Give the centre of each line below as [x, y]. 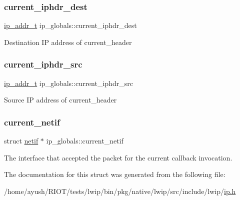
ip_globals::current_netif [85, 141]
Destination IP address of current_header [68, 42]
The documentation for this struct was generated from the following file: [115, 174]
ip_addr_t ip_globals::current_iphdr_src [68, 83]
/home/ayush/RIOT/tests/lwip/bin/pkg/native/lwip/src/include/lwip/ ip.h [120, 191]
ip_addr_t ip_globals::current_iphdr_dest [70, 25]
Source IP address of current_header [60, 100]
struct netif [21, 141]
